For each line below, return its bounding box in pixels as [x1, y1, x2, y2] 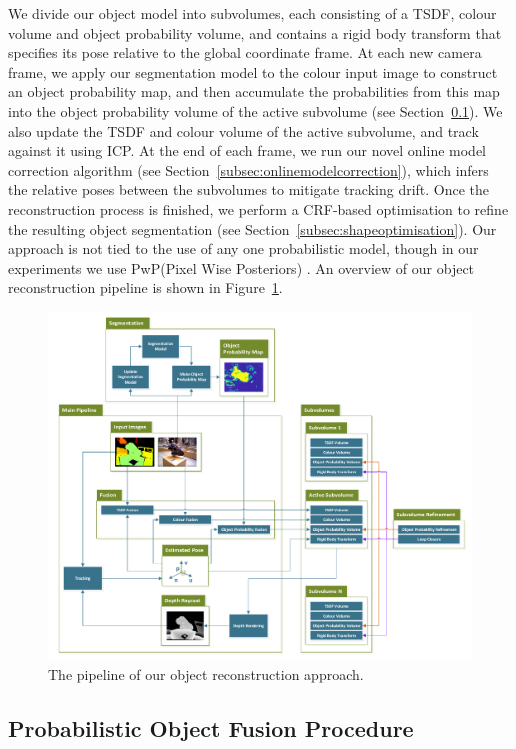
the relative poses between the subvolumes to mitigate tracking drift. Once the [8, 179, 490, 200]
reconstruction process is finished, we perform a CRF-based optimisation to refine [8, 198, 509, 219]
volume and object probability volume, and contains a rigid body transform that [8, 22, 502, 43]
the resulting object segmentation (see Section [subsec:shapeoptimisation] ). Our [8, 218, 497, 239]
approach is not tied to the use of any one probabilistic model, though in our [8, 238, 479, 259]
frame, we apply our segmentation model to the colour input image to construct [8, 61, 498, 82]
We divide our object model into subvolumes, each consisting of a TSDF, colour [8, 3, 497, 23]
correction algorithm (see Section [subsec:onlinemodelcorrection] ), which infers [8, 159, 489, 180]
